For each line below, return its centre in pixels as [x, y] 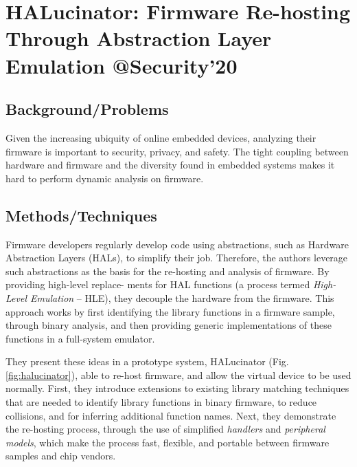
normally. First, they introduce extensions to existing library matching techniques [177, 388]
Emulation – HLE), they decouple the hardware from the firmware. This [182, 297]
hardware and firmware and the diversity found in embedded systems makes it [170, 165]
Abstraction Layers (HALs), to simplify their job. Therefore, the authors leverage [177, 258]
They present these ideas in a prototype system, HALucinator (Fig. [147, 361]
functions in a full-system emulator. [80, 338]
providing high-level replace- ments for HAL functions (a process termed [158, 284]
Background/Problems [87, 109]
